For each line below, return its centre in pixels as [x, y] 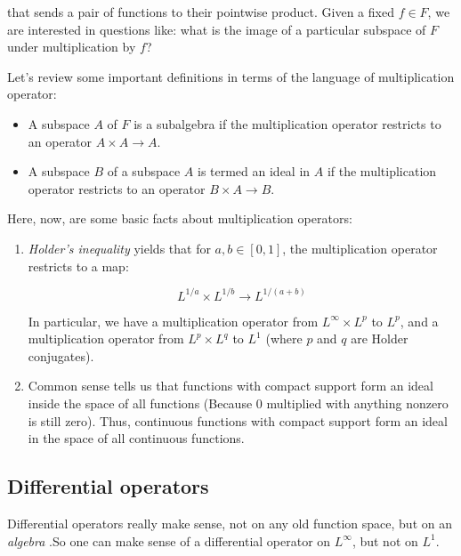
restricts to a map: [78, 266]
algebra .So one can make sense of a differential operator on [169, 540]
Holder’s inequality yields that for [119, 248]
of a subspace [144, 171]
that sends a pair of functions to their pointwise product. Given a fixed [201, 12]
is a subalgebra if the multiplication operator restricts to [287, 123]
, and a [419, 321]
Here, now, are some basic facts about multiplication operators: [180, 218]
